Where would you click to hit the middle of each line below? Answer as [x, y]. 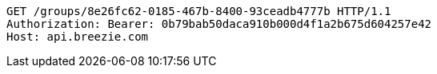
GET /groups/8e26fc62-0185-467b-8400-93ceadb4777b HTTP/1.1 [199, 11]
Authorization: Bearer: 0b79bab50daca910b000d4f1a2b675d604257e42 [219, 24]
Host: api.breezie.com [78, 37]
